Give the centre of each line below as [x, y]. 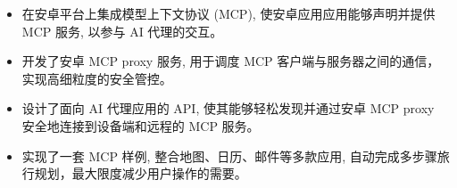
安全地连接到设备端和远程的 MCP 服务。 [141, 125]
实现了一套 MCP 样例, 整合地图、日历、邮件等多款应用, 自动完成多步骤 [229, 155]
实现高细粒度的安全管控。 [97, 78]
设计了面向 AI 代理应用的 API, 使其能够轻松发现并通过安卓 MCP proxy [228, 108]
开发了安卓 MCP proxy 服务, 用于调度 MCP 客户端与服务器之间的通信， [231, 61]
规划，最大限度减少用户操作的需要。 [141, 173]
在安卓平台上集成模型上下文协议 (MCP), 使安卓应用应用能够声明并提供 [228, 13]
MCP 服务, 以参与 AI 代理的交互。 [122, 31]
